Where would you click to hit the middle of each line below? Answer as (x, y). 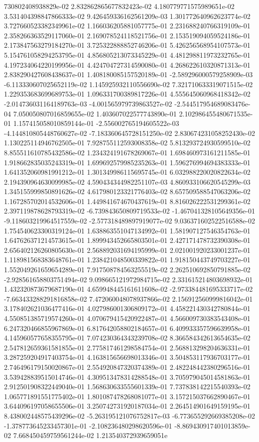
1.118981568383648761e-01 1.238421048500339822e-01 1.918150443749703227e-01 (127, 260)
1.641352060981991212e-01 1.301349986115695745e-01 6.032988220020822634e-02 (127, 172)
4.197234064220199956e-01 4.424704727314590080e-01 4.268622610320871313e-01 (127, 64)
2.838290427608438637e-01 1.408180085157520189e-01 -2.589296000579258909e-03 (129, 74)
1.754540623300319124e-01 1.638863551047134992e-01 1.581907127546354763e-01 (127, 230)
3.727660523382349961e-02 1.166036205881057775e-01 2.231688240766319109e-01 (127, 26)
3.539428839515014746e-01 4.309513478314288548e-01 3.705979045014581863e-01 (127, 377)
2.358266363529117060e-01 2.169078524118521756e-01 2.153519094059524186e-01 (127, 35)
